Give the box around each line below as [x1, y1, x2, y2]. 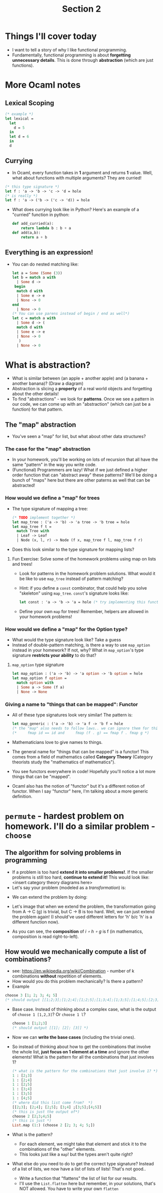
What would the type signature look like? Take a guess [12, 637, 121, 643]
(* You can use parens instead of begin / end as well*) [12, 311, 130, 316]
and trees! [12, 561, 33, 567]
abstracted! [12, 483, 35, 488]
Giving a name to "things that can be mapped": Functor [5, 701, 138, 707]
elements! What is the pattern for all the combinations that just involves [12, 1054, 154, 1060]
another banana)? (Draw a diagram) [12, 380, 84, 386]
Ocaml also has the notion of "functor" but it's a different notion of [12, 783, 145, 789]
